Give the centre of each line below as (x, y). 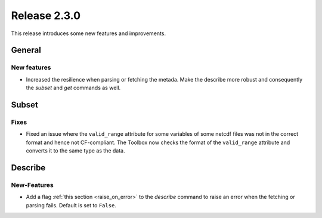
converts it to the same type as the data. (75, 151)
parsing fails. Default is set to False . (71, 205)
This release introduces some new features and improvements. (89, 33)
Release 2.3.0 (46, 15)
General (26, 50)
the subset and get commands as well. (73, 88)
